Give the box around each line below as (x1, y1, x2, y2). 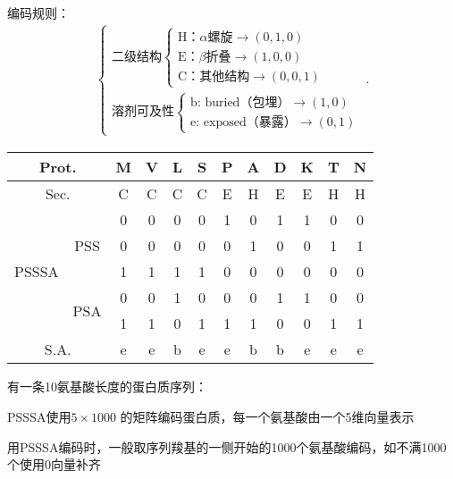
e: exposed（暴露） (190, 115, 297, 129)
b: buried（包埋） (190, 96, 290, 109)
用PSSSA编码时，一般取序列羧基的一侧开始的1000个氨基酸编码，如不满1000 (7, 437, 447, 456)
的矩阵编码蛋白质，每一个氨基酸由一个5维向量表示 (120, 407, 415, 425)
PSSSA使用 (7, 407, 71, 425)
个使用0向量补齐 (7, 455, 101, 474)
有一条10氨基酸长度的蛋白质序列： (7, 377, 207, 396)
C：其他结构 (178, 71, 250, 84)
